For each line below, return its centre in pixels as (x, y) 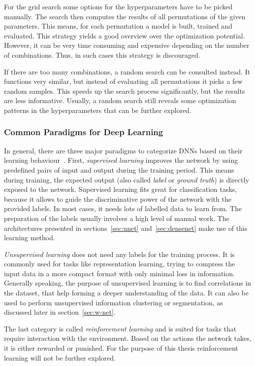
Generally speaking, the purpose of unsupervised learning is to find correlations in (128, 283)
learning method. (30, 238)
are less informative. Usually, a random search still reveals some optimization (120, 100)
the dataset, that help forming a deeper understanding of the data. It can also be (126, 293)
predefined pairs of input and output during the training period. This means (119, 169)
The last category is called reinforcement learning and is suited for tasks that (120, 328)
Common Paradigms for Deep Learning (84, 132)
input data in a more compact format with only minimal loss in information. (119, 273)
